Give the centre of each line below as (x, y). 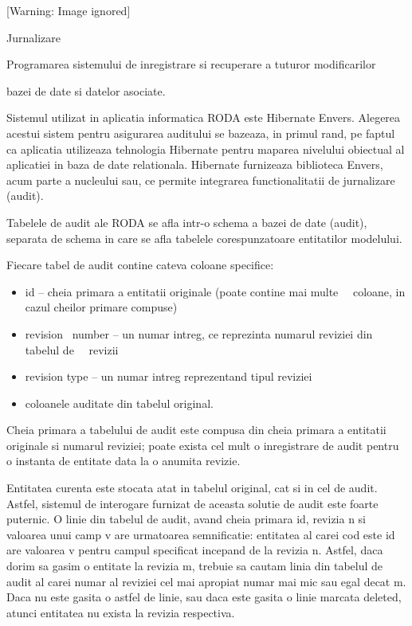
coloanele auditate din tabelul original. (119, 403)
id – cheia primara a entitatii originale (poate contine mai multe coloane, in (215, 291)
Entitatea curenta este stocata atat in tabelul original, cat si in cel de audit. (192, 488)
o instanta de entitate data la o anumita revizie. (124, 461)
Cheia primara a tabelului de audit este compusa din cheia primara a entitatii (196, 430)
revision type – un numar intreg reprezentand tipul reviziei (169, 376)
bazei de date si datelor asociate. (86, 90)
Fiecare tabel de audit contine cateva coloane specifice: (140, 265)
